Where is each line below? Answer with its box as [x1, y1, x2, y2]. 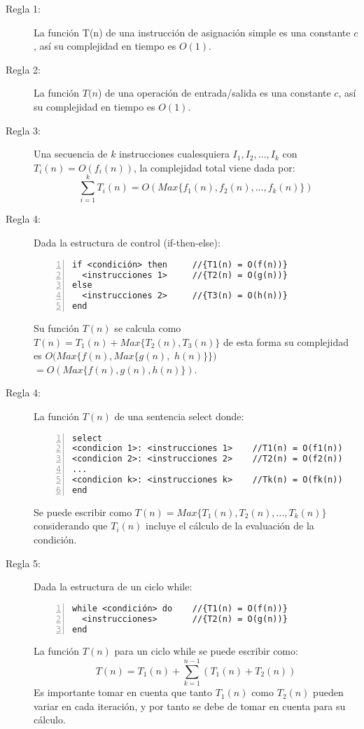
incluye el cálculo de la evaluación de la [146, 518, 314, 533]
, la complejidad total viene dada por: [133, 160, 295, 174]
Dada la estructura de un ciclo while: [34, 579, 192, 594]
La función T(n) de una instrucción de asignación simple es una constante [34, 25, 351, 39]
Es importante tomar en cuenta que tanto [34, 685, 213, 700]
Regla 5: [6, 555, 41, 570]
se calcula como [114, 321, 181, 335]
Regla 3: [6, 123, 41, 137]
